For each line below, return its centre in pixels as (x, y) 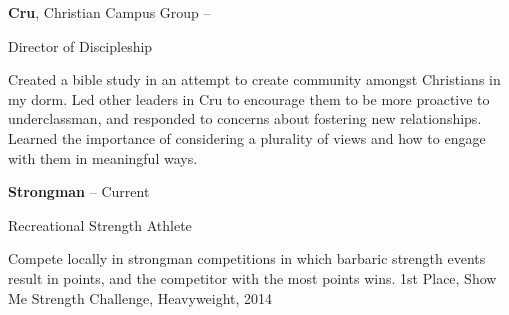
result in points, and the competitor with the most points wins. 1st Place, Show (252, 277)
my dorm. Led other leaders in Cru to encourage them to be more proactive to (249, 98)
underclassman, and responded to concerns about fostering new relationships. (245, 118)
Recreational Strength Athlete (100, 224)
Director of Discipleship (80, 45)
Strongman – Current (79, 191)
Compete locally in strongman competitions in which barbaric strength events (247, 258)
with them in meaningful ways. (103, 157)
